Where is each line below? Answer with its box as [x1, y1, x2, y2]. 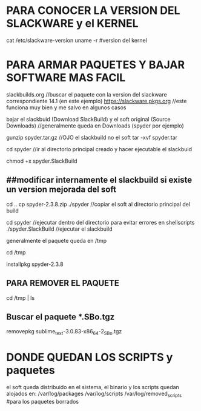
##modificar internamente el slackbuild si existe [6, 175, 193, 185]
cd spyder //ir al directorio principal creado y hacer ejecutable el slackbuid [6, 145, 193, 152]
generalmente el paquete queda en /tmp [6, 237, 107, 244]
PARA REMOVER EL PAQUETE [6, 278, 120, 288]
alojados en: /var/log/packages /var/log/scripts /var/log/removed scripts [6, 390, 182, 398]
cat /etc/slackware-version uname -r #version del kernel [6, 36, 147, 44]
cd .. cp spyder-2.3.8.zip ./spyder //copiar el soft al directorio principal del [6, 200, 191, 208]
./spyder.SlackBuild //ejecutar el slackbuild [6, 225, 113, 233]
